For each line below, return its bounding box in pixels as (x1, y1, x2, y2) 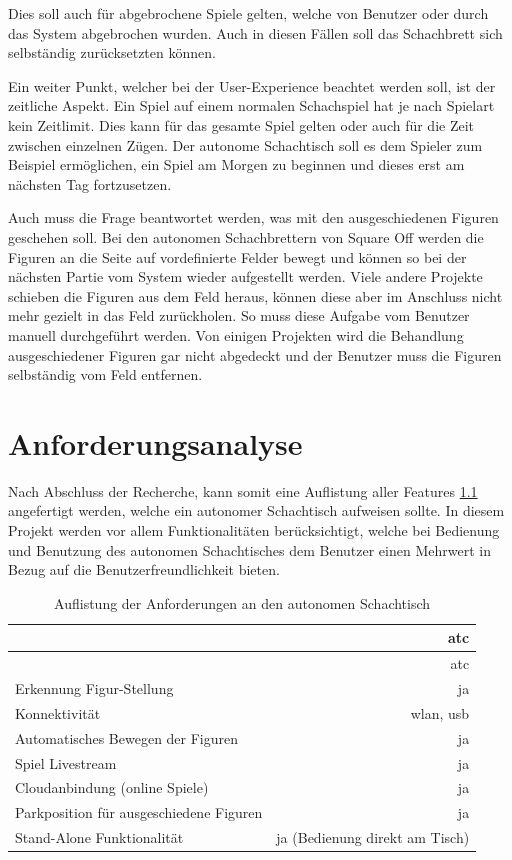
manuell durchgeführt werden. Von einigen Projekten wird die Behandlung (8, 324, 464, 345)
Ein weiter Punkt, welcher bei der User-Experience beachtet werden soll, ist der (8, 75, 496, 96)
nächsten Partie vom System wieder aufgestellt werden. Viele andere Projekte (8, 266, 483, 287)
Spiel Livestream (15, 752, 117, 773)
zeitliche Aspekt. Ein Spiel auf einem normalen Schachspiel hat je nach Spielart (8, 95, 495, 116)
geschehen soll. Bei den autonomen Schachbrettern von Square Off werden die (8, 226, 484, 247)
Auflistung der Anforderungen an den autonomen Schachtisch (54, 592, 431, 613)
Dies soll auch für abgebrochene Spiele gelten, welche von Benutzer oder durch (8, 3, 489, 23)
